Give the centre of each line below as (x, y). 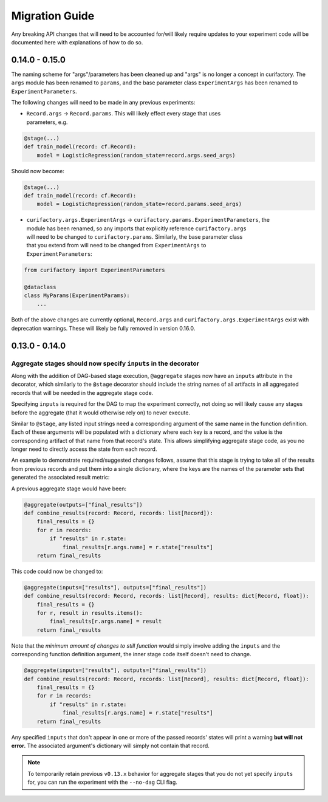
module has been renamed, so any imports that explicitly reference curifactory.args (137, 228)
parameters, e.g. (47, 122)
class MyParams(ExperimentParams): (77, 296)
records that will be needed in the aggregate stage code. (82, 392)
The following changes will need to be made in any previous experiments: (103, 103)
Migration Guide (53, 16)
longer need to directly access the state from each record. (84, 449)
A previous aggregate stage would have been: (69, 488)
